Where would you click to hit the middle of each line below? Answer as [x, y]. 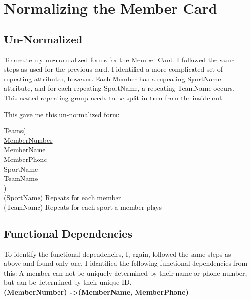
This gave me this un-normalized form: [62, 114]
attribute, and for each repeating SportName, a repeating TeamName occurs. [119, 88]
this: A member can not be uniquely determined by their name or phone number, [125, 272]
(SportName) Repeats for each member [63, 197]
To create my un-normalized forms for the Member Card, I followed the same [119, 59]
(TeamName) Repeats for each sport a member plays [83, 207]
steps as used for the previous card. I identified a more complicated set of [113, 69]
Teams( [15, 130]
